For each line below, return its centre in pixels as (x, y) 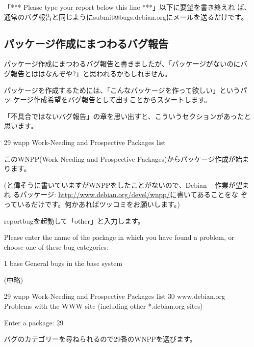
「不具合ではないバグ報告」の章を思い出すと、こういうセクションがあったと (127, 116)
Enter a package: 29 (34, 322)
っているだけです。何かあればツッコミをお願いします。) (92, 204)
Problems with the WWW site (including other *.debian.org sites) (103, 306)
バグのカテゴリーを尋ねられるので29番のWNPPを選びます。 (100, 339)
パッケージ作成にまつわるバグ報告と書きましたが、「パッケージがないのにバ (126, 64)
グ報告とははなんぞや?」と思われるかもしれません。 (88, 73)
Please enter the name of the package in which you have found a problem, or (119, 237)
